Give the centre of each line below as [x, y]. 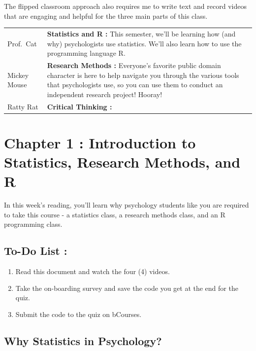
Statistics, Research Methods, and [122, 162]
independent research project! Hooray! [105, 94]
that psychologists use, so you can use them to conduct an [135, 85]
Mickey [18, 75]
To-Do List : [36, 251]
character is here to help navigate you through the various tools [143, 75]
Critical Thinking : [80, 106]
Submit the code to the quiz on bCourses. [79, 314]
